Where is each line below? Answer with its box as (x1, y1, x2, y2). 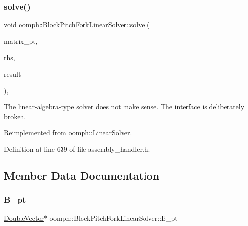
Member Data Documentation (4, 167, 160, 183)
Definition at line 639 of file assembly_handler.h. (4, 144, 150, 154)
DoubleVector (4, 212, 44, 223)
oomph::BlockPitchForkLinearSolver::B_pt (49, 212, 178, 223)
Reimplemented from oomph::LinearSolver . (4, 127, 132, 138)
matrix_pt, (4, 36, 38, 46)
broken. (4, 111, 26, 121)
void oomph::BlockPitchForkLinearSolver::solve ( (4, 20, 150, 30)
